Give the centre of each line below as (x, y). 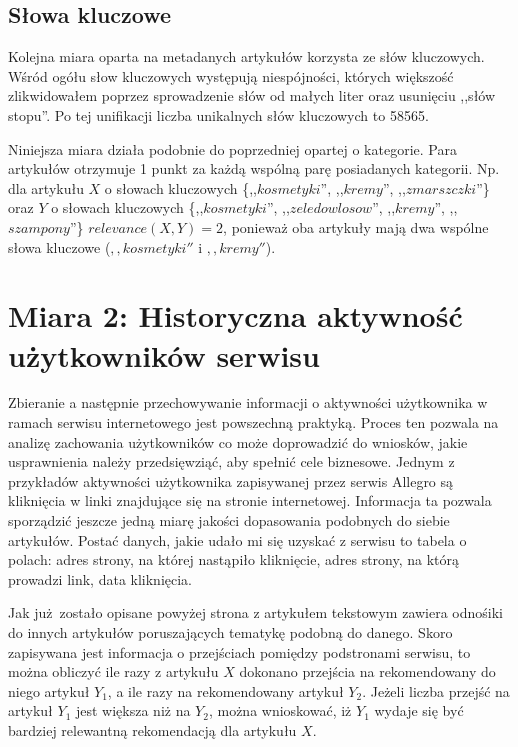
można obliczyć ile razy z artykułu (113, 671)
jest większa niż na (133, 710)
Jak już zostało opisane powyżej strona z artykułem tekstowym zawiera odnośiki (256, 612)
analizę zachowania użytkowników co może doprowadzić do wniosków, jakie (238, 441)
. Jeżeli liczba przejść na (436, 690)
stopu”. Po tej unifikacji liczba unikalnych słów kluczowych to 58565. (218, 114)
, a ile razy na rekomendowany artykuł (225, 690)
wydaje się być (419, 710)
